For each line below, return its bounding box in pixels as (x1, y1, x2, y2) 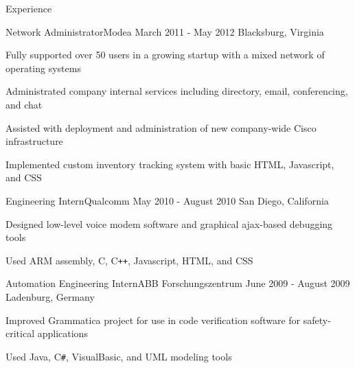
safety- (303, 312, 331, 327)
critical (5, 326, 35, 341)
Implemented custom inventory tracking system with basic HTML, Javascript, (5, 157, 334, 171)
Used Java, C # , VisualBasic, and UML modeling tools (5, 349, 232, 363)
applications (37, 326, 88, 341)
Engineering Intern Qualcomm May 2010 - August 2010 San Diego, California (5, 193, 329, 207)
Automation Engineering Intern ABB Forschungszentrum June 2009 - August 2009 (5, 276, 350, 290)
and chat (5, 97, 43, 111)
